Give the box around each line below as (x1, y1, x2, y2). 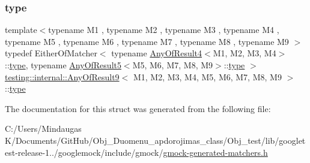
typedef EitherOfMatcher (5, 47, 97, 59)
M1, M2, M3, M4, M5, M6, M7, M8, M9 (133, 70, 282, 83)
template (5, 23, 37, 36)
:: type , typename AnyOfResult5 (5, 59, 121, 71)
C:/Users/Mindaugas (5, 122, 82, 135)
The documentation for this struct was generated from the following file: (5, 102, 271, 114)
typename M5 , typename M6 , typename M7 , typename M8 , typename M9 (5, 35, 289, 47)
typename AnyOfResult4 (111, 47, 202, 59)
